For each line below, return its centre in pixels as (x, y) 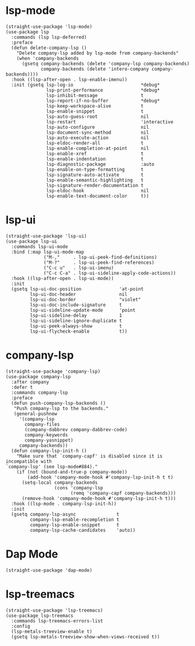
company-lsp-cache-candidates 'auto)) (83, 530)
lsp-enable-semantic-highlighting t (95, 180)
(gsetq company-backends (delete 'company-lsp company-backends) (105, 64)
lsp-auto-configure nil (97, 127)
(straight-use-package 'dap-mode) (49, 570)
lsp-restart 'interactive (110, 122)
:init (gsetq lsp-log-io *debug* (86, 85)
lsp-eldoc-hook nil (97, 191)
